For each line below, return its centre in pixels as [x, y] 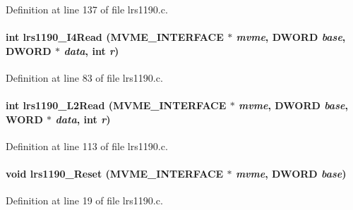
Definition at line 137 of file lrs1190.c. [87, 9]
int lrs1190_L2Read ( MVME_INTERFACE [116, 105]
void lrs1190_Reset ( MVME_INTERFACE [115, 174]
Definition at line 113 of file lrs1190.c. [87, 146]
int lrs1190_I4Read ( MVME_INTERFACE [115, 37]
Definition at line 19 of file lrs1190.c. [84, 200]
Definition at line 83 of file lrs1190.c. [84, 77]
